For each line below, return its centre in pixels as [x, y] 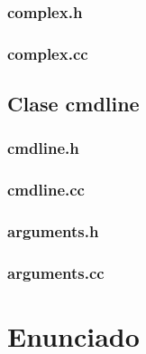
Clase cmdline [73, 104]
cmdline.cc [46, 190]
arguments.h [53, 231]
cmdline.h [43, 148]
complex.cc [48, 53]
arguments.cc [56, 272]
